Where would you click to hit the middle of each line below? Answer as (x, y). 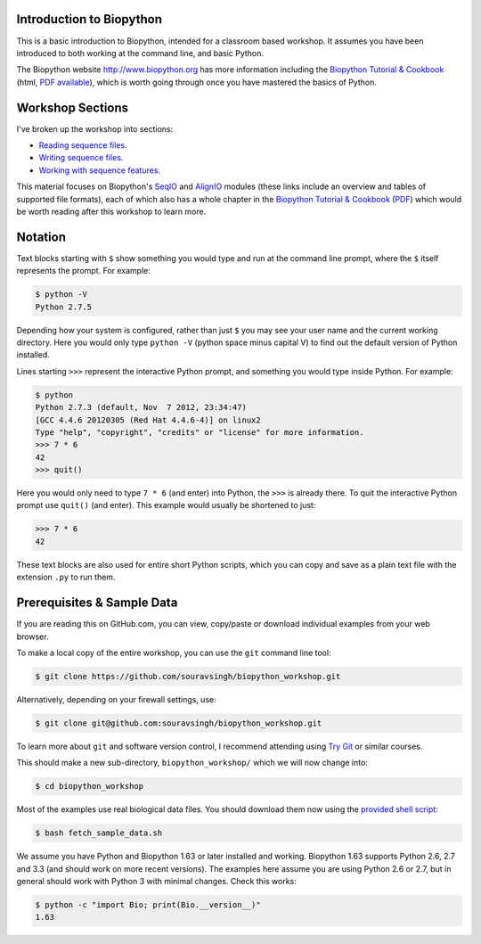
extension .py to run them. (66, 577)
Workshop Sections (73, 107)
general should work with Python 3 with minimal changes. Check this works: (157, 881)
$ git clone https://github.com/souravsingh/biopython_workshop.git (188, 676)
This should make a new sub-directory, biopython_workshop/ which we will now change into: (192, 763)
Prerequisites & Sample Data (97, 603)
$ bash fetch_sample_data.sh (99, 833)
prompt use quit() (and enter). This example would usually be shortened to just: (166, 505)
